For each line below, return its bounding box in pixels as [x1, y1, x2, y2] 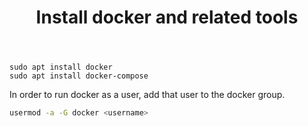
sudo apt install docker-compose [9, 71, 149, 81]
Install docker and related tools [35, 6, 299, 29]
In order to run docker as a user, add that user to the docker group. [9, 89, 286, 101]
